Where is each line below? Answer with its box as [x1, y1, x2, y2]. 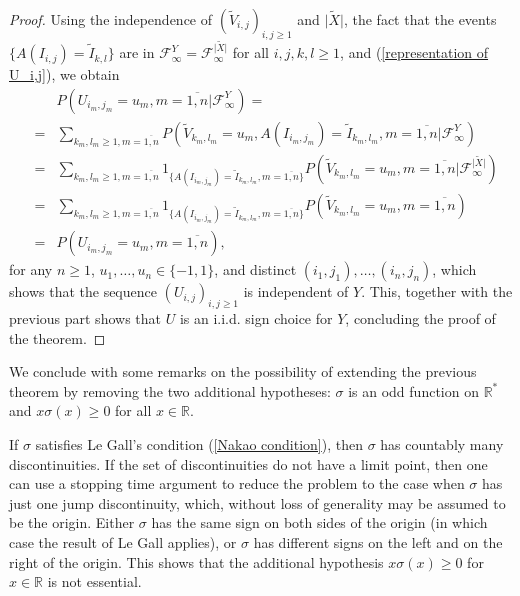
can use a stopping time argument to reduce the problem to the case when [9, 473, 465, 494]
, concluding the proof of [345, 308, 496, 329]
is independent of [243, 281, 349, 302]
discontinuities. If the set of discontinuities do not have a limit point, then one [9, 453, 488, 474]
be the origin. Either [9, 512, 135, 533]
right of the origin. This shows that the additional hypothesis [9, 551, 384, 572]
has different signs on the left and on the [253, 532, 503, 552]
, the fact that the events [343, 9, 497, 29]
